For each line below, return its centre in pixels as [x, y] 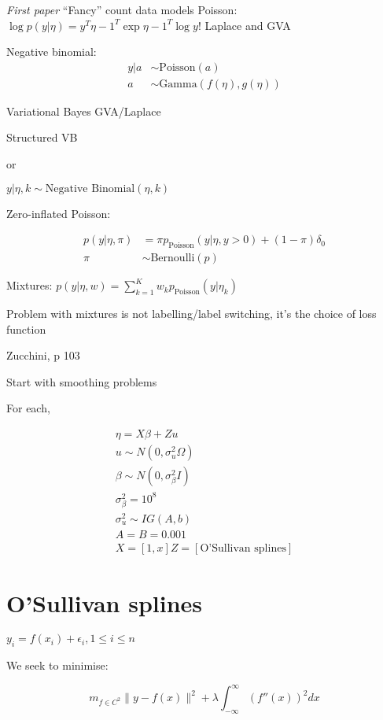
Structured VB [42, 137]
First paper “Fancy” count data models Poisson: [122, 9]
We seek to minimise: [57, 665]
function [26, 329]
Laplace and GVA [248, 25]
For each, [28, 408]
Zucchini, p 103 [43, 355]
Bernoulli [173, 258]
